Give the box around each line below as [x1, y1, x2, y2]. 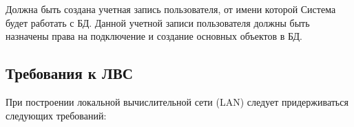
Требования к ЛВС [6, 62, 133, 84]
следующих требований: [6, 108, 107, 122]
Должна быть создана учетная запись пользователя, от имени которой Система [6, 2, 336, 16]
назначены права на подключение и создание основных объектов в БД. [6, 29, 302, 43]
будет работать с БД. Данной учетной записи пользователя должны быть [6, 15, 310, 30]
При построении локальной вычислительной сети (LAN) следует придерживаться [6, 94, 348, 108]
